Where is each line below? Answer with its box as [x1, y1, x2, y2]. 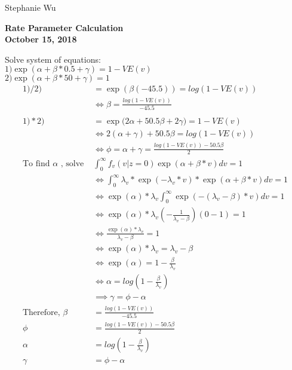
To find [22, 159, 50, 168]
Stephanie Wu [5, 1, 56, 13]
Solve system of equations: [5, 53, 101, 65]
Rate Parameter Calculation [5, 21, 124, 33]
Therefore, [22, 308, 60, 317]
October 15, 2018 [5, 33, 77, 45]
